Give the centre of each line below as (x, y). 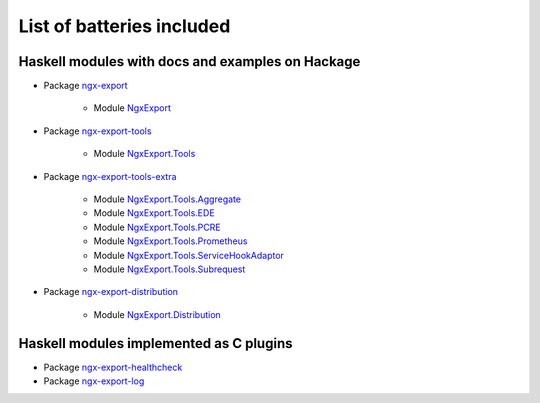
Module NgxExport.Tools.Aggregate (167, 199)
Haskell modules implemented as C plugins (155, 343)
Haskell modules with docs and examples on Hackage (189, 61)
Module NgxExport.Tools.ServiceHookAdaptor (189, 255)
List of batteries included (124, 26)
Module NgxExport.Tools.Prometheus (170, 241)
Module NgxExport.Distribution (157, 314)
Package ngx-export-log (94, 381)
